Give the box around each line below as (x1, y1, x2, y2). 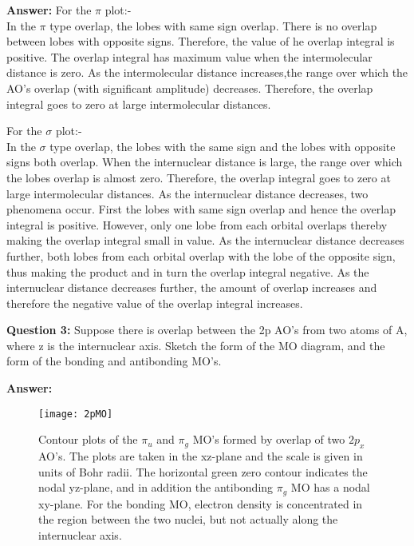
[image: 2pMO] (38, 408, 113, 420)
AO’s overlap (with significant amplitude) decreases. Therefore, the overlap (6, 79, 373, 96)
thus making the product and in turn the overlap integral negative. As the (6, 263, 369, 280)
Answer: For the (6, 2, 92, 18)
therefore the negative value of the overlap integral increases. (6, 294, 303, 311)
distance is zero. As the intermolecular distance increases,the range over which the (6, 64, 408, 81)
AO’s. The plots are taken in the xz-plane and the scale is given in (38, 448, 363, 464)
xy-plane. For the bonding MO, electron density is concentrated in (38, 495, 363, 512)
